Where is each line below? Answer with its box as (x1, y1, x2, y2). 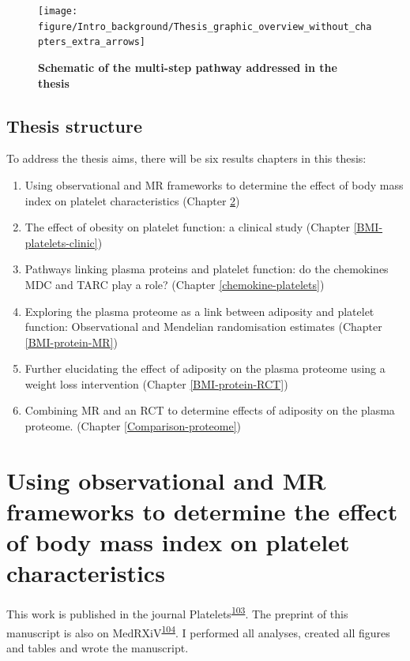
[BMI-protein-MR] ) (24, 333, 118, 350)
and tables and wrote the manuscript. (6, 639, 189, 655)
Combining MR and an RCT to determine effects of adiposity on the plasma (24, 402, 395, 419)
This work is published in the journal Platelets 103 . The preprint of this (6, 603, 348, 622)
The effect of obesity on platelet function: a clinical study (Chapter (24, 219, 351, 235)
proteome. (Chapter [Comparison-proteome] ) (24, 418, 242, 434)
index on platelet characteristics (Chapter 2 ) (24, 192, 240, 208)
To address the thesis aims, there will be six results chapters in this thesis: (6, 150, 367, 167)
